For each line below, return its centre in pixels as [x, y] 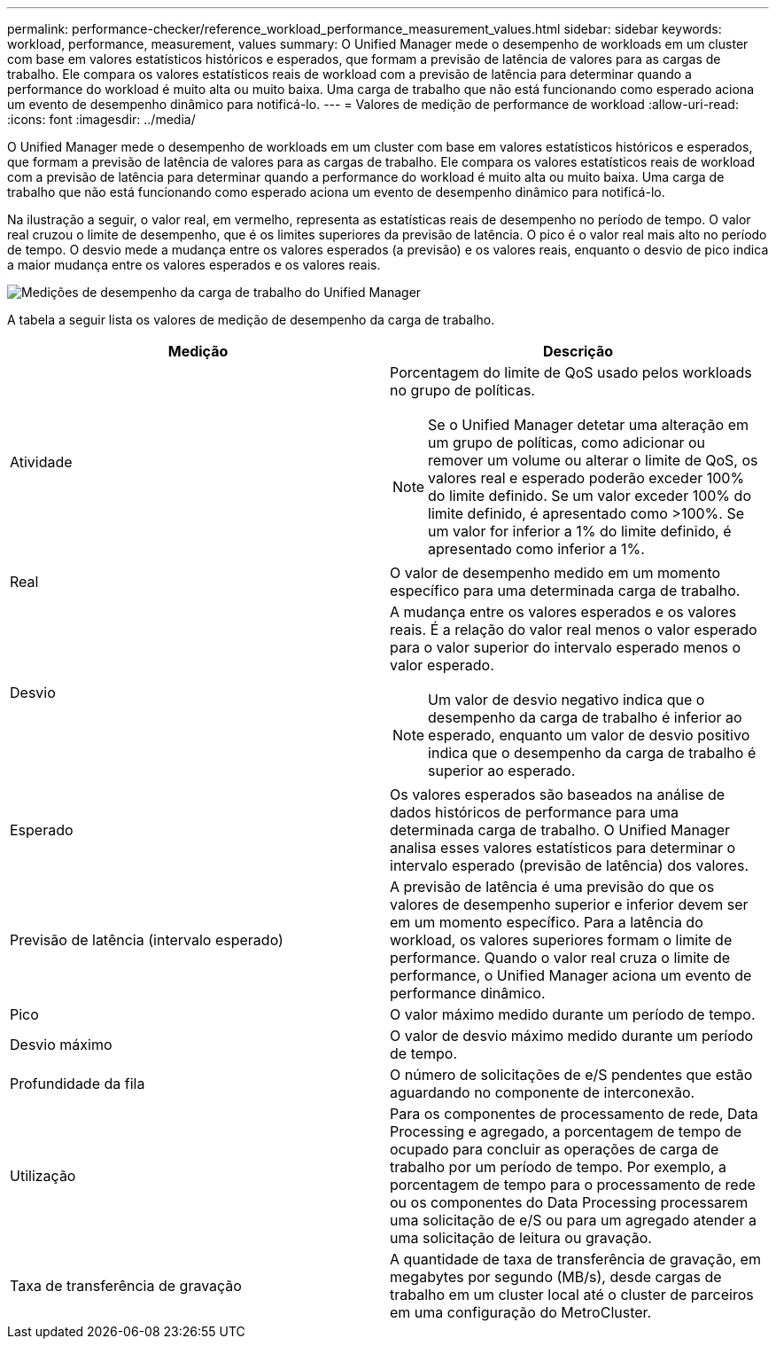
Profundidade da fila [78, 1084]
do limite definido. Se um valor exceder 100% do [590, 496]
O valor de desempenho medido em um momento [555, 573]
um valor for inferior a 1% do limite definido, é [580, 531]
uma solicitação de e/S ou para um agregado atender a [573, 1220]
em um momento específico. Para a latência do [547, 922]
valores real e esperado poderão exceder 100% [586, 478]
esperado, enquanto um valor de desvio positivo [589, 735]
